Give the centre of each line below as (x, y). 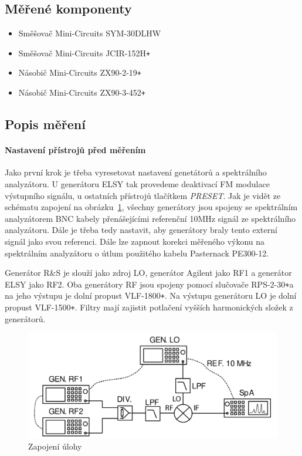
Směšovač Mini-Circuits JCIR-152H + (84, 53)
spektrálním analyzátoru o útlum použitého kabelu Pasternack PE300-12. (137, 253)
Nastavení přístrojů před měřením (75, 150)
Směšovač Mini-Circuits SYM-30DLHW (90, 33)
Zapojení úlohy (55, 446)
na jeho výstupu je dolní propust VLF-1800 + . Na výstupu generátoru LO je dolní (151, 295)
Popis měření (45, 124)
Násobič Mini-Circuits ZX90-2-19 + (80, 72)
